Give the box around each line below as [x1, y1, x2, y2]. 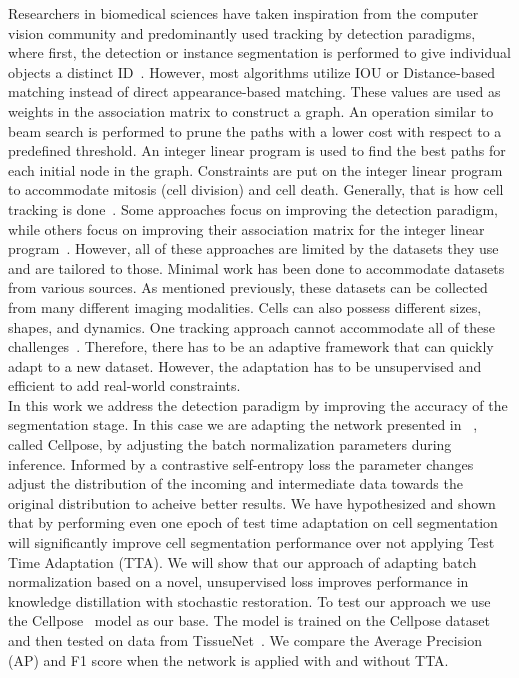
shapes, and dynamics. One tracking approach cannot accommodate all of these [8, 316, 495, 337]
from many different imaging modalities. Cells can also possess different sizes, [8, 296, 482, 317]
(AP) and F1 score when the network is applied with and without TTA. [8, 649, 449, 670]
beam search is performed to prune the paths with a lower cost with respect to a [8, 120, 502, 141]
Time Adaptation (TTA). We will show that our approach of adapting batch [8, 551, 477, 572]
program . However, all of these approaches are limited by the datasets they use [8, 238, 499, 259]
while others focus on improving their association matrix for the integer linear [8, 218, 485, 239]
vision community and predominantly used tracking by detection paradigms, [8, 22, 476, 43]
